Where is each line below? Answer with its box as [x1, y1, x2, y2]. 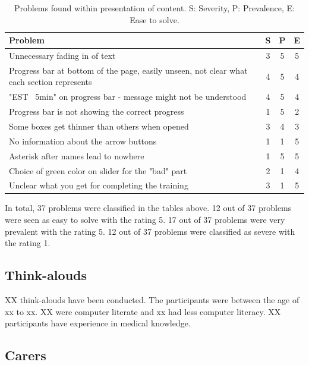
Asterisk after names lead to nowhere [9, 149, 144, 162]
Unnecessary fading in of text [9, 49, 116, 62]
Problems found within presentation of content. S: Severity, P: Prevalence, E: [14, 2, 295, 14]
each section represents [9, 75, 92, 88]
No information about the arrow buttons [9, 134, 157, 147]
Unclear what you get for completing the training [9, 179, 188, 191]
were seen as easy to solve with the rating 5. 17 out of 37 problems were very [5, 213, 285, 226]
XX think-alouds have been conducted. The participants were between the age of [5, 294, 299, 306]
